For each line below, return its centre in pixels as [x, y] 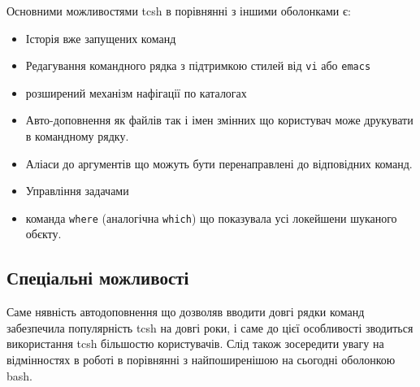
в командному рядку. [77, 136]
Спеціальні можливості [98, 278]
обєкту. [43, 234]
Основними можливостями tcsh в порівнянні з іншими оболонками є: [179, 11]
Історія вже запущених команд [101, 38]
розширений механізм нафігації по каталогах [136, 92]
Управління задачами [77, 191]
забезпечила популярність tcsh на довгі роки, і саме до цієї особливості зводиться [210, 327]
